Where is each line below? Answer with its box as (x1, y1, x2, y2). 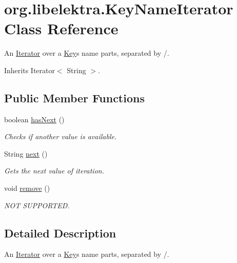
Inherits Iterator (4, 64, 55, 75)
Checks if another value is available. (4, 131, 117, 142)
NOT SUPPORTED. (4, 200, 70, 210)
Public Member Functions (4, 90, 145, 105)
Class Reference (4, 18, 118, 39)
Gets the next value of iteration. (4, 165, 104, 176)
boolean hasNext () (4, 114, 65, 124)
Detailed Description (4, 225, 116, 240)
